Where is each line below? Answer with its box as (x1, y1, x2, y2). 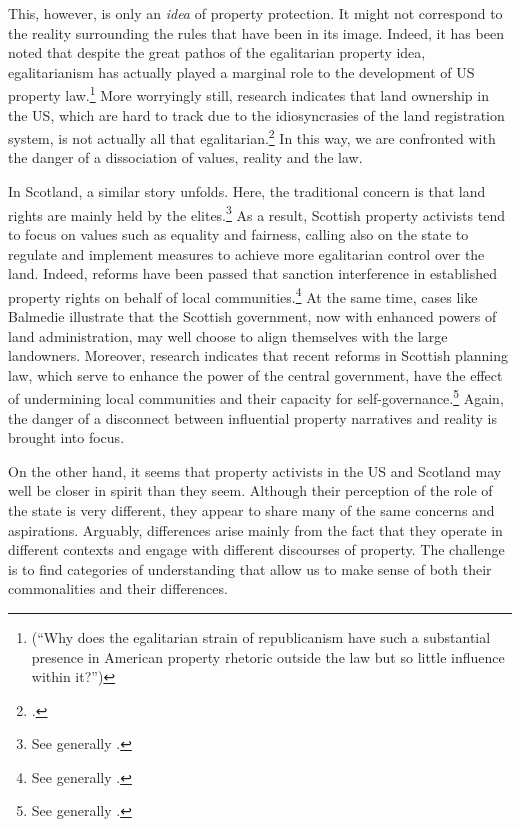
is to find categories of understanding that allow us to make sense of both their (8, 558, 492, 579)
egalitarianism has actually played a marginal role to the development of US (8, 61, 475, 82)
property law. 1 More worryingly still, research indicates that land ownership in (8, 82, 489, 106)
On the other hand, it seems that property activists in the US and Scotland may (8, 460, 502, 481)
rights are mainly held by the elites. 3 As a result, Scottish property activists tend (8, 201, 505, 225)
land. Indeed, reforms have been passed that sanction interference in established (8, 263, 498, 284)
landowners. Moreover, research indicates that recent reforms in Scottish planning (8, 345, 509, 366)
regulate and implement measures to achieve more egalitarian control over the (8, 243, 485, 264)
